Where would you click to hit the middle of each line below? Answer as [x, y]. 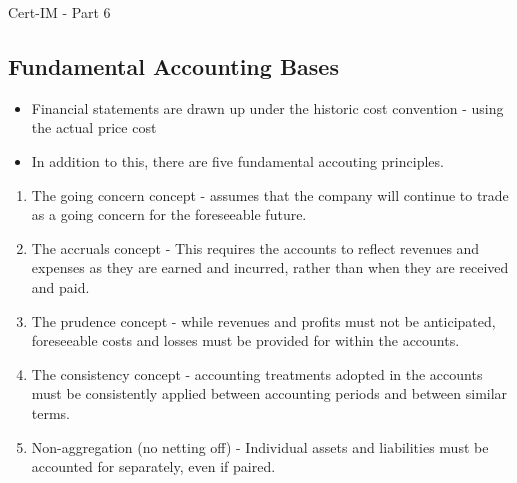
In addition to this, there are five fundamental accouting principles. [237, 160]
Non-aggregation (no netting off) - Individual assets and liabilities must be [260, 446]
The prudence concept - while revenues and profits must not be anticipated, [263, 320]
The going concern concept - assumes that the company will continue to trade [270, 194]
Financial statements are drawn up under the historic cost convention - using [267, 107]
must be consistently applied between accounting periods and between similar [269, 393]
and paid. [60, 286]
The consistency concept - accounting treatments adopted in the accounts [257, 373]
